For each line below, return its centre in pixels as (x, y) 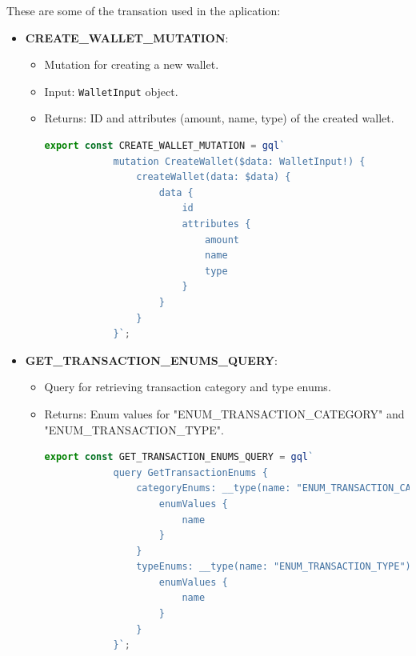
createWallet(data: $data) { (214, 177)
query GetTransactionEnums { (190, 472)
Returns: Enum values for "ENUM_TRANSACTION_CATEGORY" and (224, 413)
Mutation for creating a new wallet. (132, 64)
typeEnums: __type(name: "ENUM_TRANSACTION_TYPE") (274, 567)
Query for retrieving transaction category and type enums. (188, 387)
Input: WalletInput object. (111, 91)
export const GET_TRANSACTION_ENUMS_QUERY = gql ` (179, 457)
